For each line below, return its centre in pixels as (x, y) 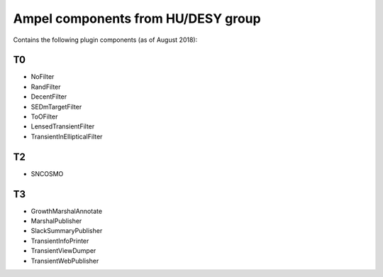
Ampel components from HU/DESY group (137, 18)
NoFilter (43, 77)
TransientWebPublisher (65, 261)
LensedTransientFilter (63, 126)
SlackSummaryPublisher (67, 231)
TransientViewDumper (63, 251)
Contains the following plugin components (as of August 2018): (105, 40)
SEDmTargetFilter (56, 107)
